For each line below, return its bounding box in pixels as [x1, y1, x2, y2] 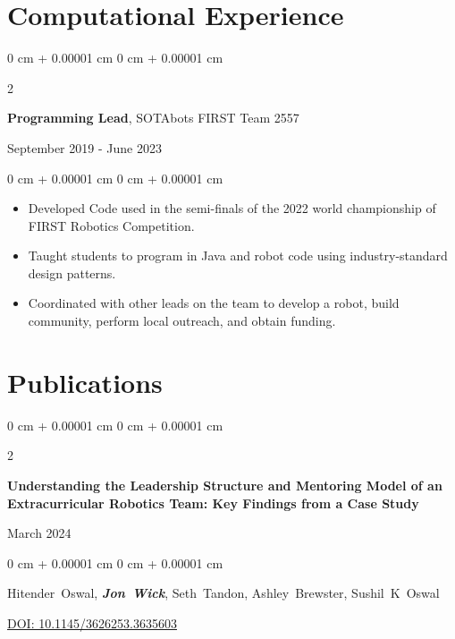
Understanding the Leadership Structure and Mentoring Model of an [7, 475, 442, 494]
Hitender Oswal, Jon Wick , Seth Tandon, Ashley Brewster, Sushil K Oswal [7, 584, 440, 602]
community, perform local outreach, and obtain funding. [28, 311, 336, 330]
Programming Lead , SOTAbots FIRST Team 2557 [7, 108, 299, 127]
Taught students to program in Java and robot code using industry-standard [28, 246, 448, 265]
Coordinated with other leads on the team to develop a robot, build [28, 294, 400, 312]
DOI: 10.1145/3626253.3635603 [7, 613, 177, 632]
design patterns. [28, 263, 116, 282]
